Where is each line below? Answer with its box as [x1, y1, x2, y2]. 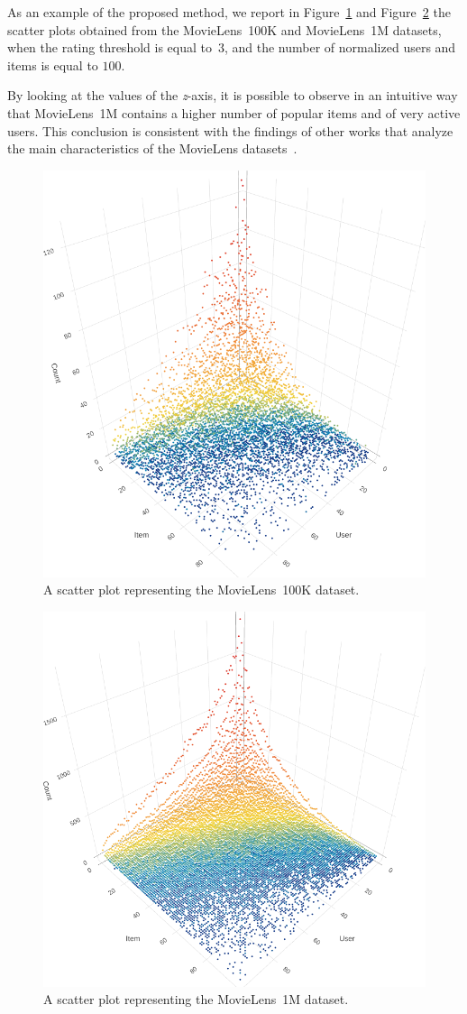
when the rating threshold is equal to [7, 38, 212, 57]
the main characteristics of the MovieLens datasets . [7, 139, 298, 158]
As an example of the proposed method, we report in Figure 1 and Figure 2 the [7, 3, 451, 21]
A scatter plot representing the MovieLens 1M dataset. [43, 990, 349, 1009]
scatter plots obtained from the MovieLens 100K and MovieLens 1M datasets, [7, 20, 442, 39]
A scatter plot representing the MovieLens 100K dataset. [43, 580, 360, 599]
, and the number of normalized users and [224, 38, 456, 57]
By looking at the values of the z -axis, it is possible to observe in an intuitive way [7, 86, 458, 105]
